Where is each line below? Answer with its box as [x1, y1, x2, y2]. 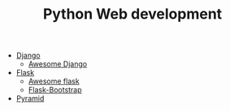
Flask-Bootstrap [28, 85, 83, 95]
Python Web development [42, 5, 223, 23]
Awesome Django [28, 59, 88, 69]
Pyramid [15, 94, 45, 104]
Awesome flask [28, 76, 80, 86]
